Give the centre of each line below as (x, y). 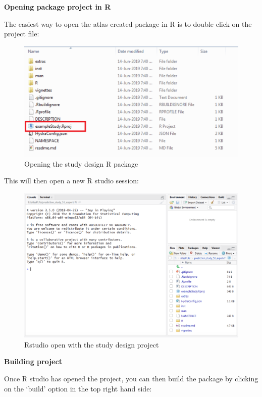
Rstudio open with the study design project (92, 344)
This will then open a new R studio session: (71, 181)
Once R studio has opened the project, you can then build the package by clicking (131, 378)
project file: (22, 34)
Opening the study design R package (81, 163)
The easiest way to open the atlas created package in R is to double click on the (128, 23)
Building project (33, 361)
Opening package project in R (58, 7)
